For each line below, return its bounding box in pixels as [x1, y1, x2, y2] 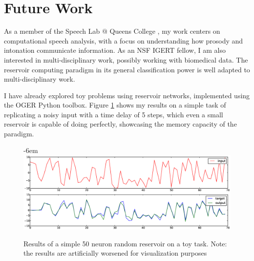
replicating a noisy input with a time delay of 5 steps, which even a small [4, 109, 223, 119]
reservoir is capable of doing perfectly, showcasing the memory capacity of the [4, 119, 237, 129]
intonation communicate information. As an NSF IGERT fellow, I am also [4, 45, 226, 55]
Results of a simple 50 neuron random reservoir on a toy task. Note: [23, 238, 227, 248]
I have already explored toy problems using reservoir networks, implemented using [4, 90, 250, 100]
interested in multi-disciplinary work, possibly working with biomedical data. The [4, 54, 248, 65]
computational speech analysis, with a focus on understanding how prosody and [4, 35, 243, 45]
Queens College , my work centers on [109, 26, 220, 36]
